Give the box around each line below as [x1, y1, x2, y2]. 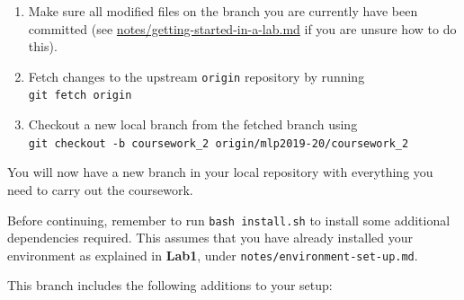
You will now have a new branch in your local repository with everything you [7, 163, 433, 181]
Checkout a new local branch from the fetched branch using [28, 115, 358, 134]
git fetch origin [28, 89, 132, 102]
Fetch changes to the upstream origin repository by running [28, 66, 365, 85]
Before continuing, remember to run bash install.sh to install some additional [7, 210, 451, 229]
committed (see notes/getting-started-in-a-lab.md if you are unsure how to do [28, 19, 457, 38]
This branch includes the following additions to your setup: [7, 276, 333, 295]
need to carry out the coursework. [7, 180, 193, 199]
